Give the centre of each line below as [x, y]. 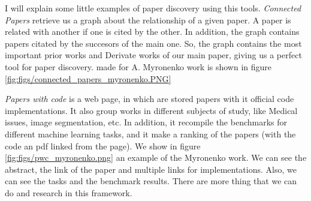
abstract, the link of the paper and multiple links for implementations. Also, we [151, 169]
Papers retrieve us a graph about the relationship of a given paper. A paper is [148, 19]
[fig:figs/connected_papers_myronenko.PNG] [88, 78]
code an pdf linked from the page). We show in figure [103, 145]
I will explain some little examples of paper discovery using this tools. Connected [153, 8]
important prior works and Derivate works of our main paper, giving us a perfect [153, 55]
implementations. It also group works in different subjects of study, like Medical [151, 110]
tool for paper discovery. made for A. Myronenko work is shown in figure [138, 66]
